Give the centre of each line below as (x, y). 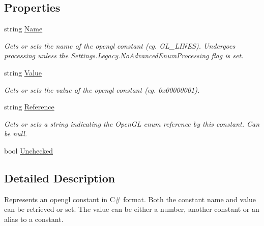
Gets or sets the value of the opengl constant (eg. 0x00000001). (102, 89)
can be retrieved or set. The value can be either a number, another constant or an (132, 209)
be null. (16, 134)
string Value (23, 72)
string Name (23, 29)
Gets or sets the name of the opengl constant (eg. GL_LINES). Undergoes (120, 45)
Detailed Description (60, 178)
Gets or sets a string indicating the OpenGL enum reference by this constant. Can (132, 123)
